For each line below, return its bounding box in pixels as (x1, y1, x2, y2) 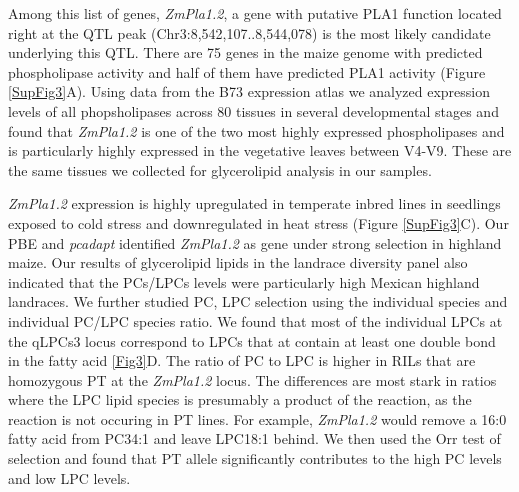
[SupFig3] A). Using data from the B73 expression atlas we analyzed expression (8, 81, 491, 102)
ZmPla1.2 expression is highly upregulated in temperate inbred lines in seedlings (8, 193, 501, 214)
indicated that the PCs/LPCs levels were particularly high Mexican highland (8, 271, 480, 292)
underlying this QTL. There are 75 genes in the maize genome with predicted (8, 42, 483, 63)
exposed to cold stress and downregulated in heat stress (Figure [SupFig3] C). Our (8, 212, 509, 233)
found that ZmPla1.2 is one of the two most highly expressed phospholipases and (8, 120, 505, 141)
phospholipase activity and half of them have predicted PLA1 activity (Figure (8, 61, 486, 82)
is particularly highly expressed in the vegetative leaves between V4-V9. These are (8, 140, 512, 161)
